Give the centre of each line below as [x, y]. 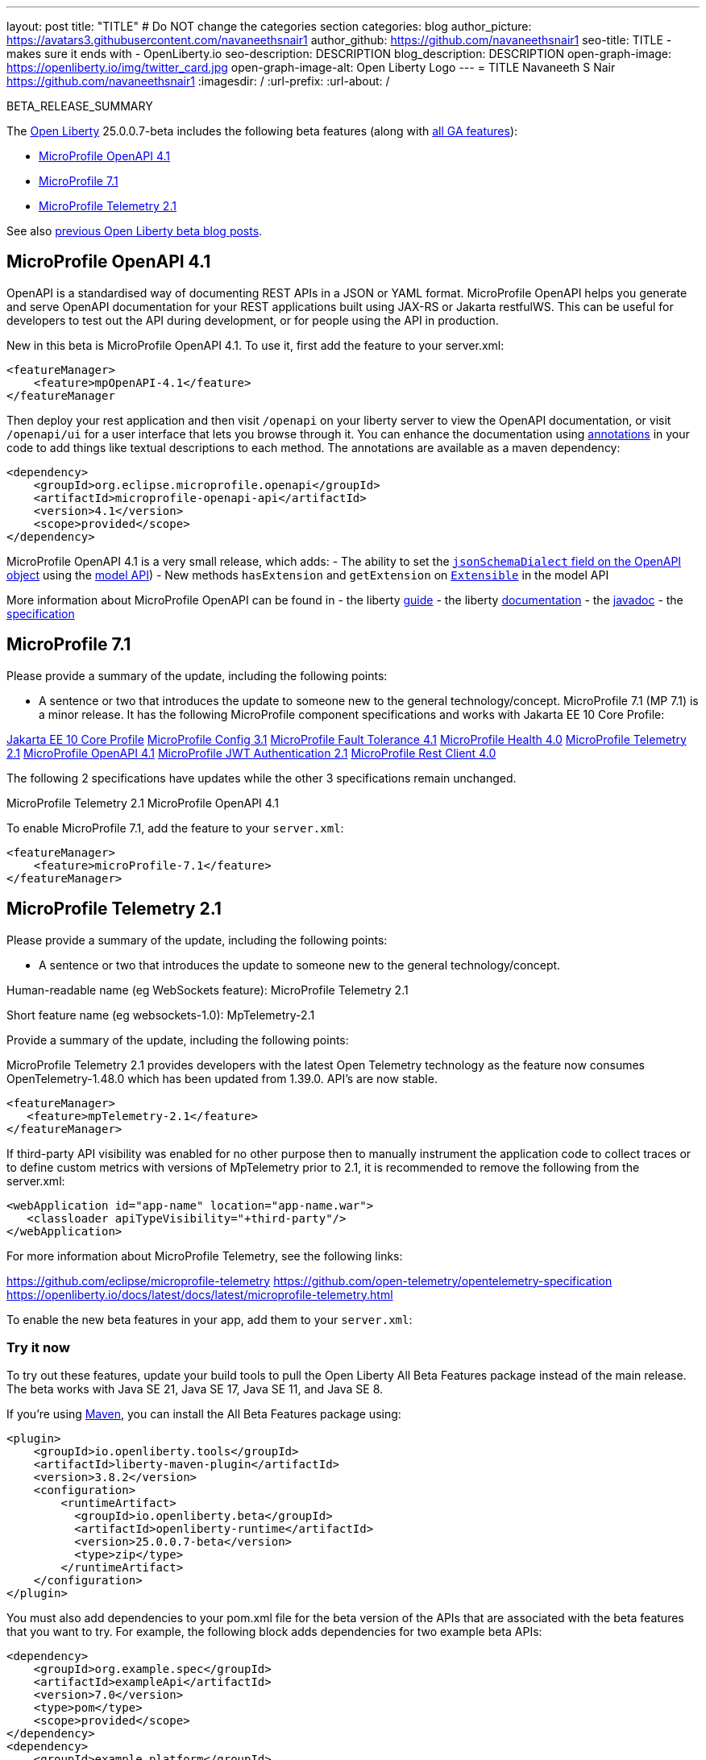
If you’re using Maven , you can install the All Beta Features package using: [204, 1414]
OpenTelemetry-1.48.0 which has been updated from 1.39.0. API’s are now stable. [222, 1078]
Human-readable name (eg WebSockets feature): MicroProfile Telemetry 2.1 [208, 990]
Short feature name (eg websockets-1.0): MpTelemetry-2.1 [161, 1015]
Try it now [38, 1347]
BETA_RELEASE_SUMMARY [80, 106]
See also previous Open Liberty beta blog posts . [135, 231]
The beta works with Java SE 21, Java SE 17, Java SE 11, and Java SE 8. [195, 1389]
